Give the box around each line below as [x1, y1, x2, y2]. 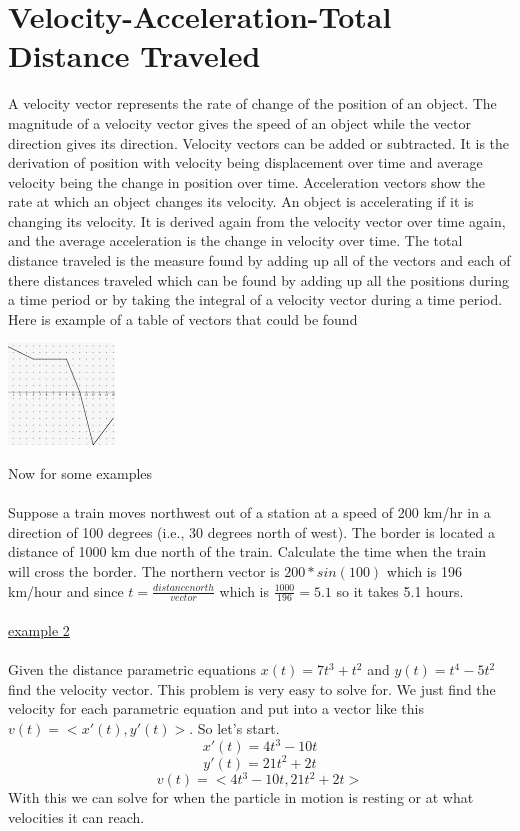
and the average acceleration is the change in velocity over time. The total [8, 230, 463, 251]
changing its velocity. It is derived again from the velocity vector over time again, [8, 210, 506, 231]
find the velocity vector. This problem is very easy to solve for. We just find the [8, 678, 496, 699]
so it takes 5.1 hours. [336, 580, 464, 601]
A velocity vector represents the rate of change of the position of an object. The [8, 93, 497, 114]
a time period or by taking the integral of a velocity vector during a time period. [8, 289, 503, 310]
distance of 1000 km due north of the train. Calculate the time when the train [8, 541, 487, 562]
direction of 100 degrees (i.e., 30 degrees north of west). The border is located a [8, 521, 496, 542]
